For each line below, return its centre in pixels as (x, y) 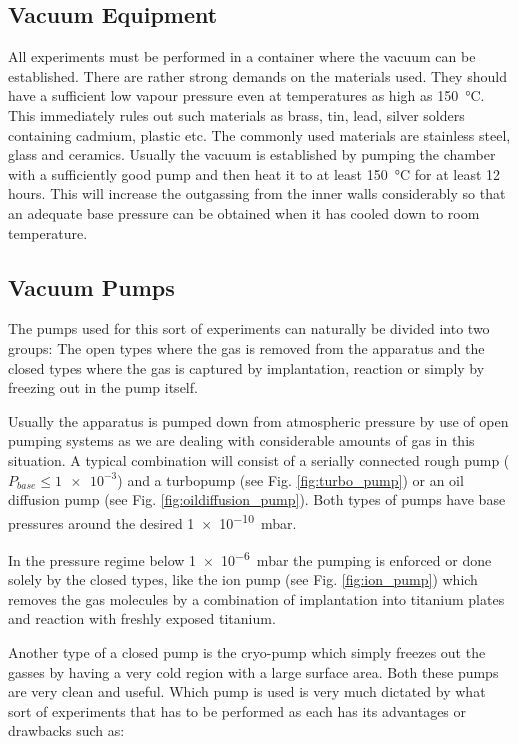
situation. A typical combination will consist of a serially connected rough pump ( (259, 459)
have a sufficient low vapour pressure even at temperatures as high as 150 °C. (246, 95)
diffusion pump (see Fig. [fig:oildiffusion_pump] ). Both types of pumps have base (257, 499)
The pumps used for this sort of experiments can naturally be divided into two (249, 328)
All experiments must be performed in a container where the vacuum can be (242, 56)
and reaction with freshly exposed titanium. (142, 618)
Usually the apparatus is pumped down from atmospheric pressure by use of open (258, 420)
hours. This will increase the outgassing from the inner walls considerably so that (257, 193)
